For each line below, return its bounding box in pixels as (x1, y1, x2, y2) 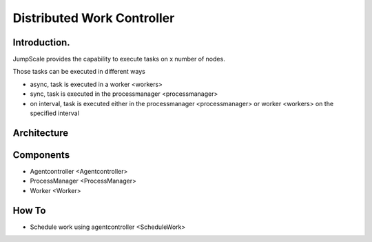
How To (12, 204, 46, 216)
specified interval (30, 109, 79, 117)
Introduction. (12, 37, 70, 48)
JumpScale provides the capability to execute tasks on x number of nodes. (12, 55, 225, 63)
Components (12, 149, 70, 161)
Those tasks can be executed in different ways (12, 68, 146, 76)
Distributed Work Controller (12, 10, 175, 26)
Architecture (12, 127, 69, 139)
